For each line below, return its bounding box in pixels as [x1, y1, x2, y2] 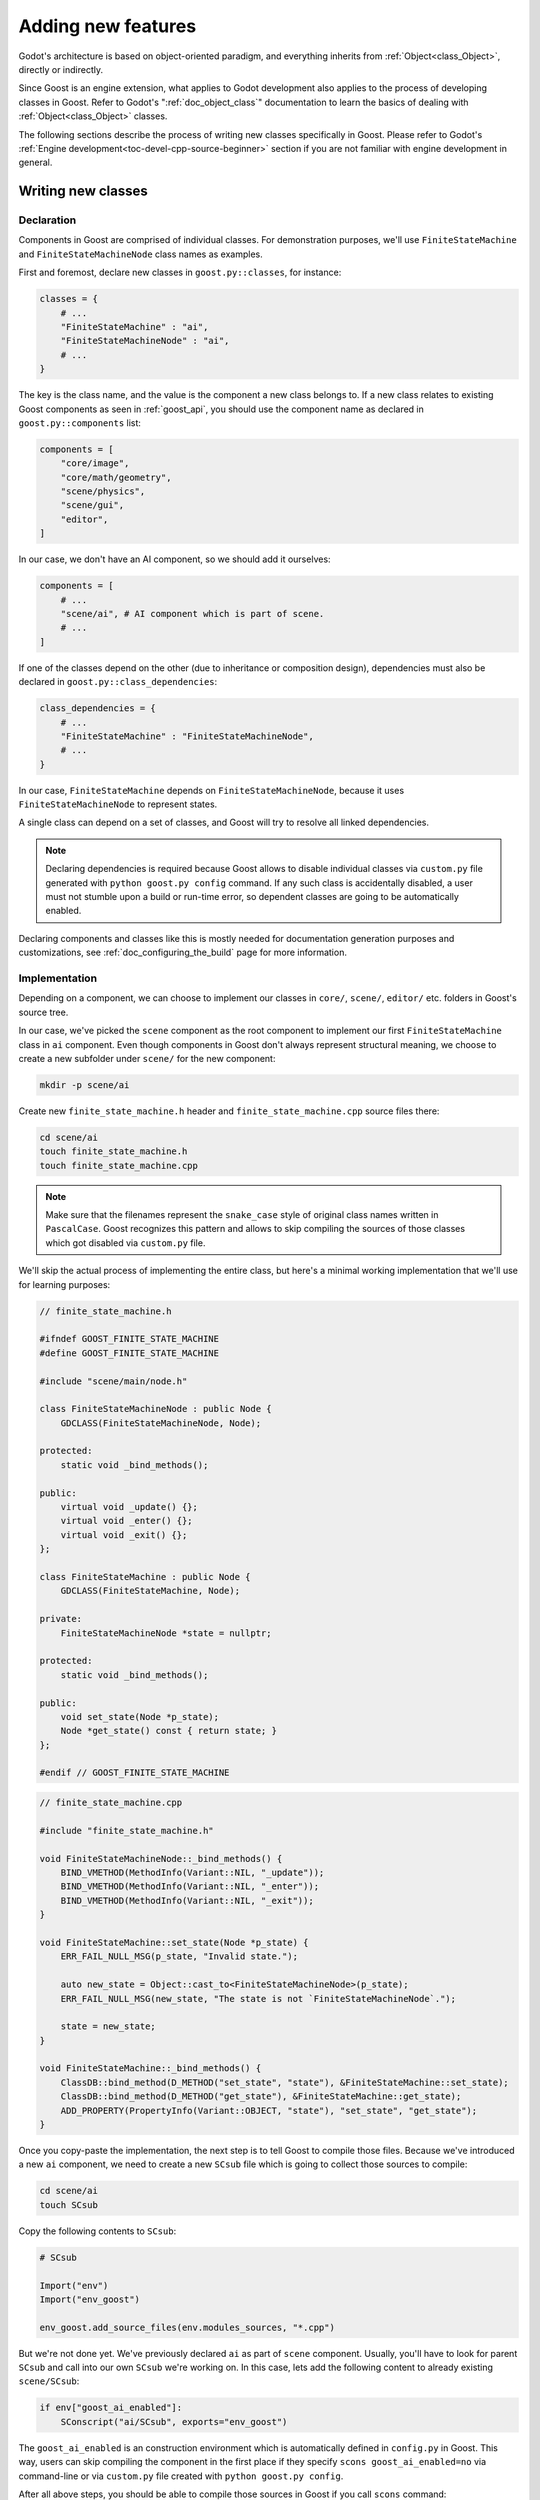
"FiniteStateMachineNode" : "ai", [60, 335, 230, 347]
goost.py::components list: [18, 416, 142, 429]
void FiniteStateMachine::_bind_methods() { [39, 2063, 262, 2074]
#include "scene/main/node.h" [39, 1375, 188, 1387]
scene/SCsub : [18, 2375, 80, 2387]
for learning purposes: [18, 1278, 111, 1290]
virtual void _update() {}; [60, 1501, 199, 1513]
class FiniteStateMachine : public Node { [39, 1571, 251, 1582]
